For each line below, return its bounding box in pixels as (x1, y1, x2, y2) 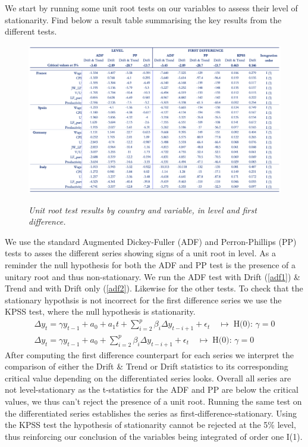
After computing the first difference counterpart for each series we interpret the (5, 348, 294, 361)
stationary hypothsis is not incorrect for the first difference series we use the (5, 293, 282, 306)
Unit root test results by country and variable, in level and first (29, 203, 257, 216)
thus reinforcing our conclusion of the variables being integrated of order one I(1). (5, 430, 303, 442)
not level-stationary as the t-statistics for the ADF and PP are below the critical (5, 383, 299, 396)
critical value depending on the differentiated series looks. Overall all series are (5, 371, 291, 384)
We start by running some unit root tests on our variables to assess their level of (5, 2, 298, 14)
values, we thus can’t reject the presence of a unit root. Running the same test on (5, 395, 302, 407)
